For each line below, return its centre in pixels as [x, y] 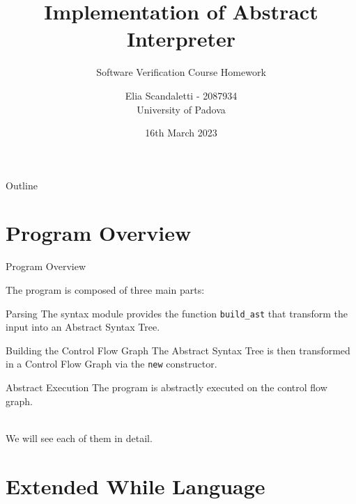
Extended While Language [136, 486]
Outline [22, 185]
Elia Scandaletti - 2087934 [181, 95]
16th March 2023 [181, 133]
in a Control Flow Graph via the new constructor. [111, 364]
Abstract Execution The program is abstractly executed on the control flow [167, 387]
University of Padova [181, 109]
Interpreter [181, 39]
